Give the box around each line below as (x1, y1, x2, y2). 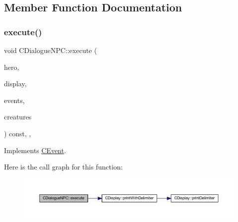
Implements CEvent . (4, 145, 66, 155)
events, (4, 95, 25, 105)
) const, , (4, 128, 31, 138)
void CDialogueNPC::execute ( (4, 45, 97, 55)
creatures (4, 111, 32, 122)
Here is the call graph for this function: (4, 162, 123, 172)
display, (4, 78, 27, 89)
